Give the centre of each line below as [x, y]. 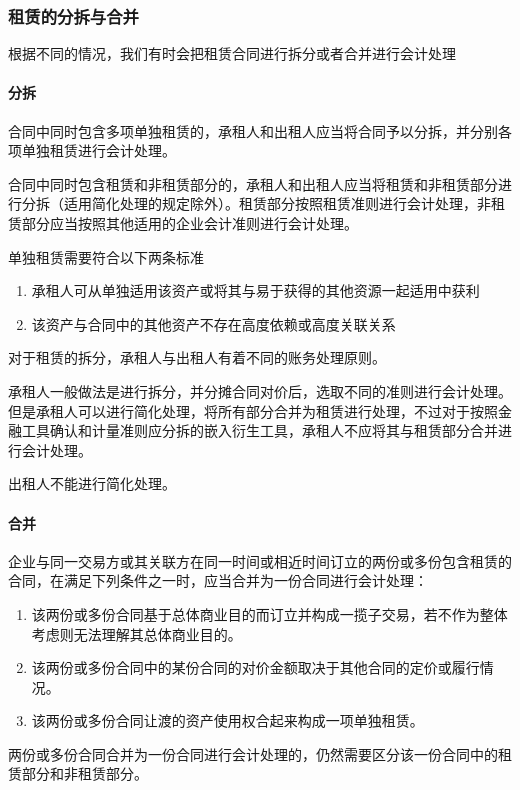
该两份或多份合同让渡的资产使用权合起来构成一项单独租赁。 [227, 720]
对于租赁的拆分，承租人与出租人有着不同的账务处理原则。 [197, 357]
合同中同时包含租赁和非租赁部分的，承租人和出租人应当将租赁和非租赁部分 [253, 183]
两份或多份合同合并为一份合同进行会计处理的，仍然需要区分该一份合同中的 [253, 753]
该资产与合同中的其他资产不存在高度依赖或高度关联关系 [213, 323]
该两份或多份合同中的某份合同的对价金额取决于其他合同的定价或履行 [255, 667]
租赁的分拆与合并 [73, 15]
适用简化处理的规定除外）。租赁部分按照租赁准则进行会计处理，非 [277, 203]
